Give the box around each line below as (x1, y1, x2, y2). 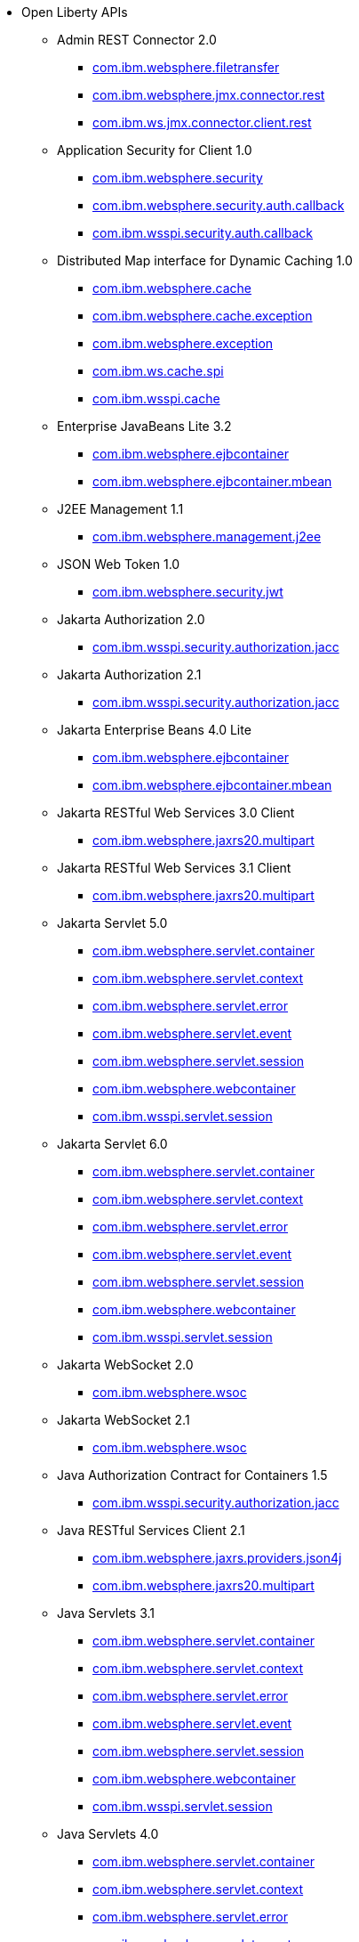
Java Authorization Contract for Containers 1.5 (57, 1467, 328, 1483)
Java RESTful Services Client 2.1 (57, 1523, 245, 1538)
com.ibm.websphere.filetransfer (92, 60, 280, 75)
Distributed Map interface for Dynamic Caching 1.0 (57, 253, 353, 268)
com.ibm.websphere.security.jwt (92, 584, 283, 599)
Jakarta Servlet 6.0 (57, 1136, 168, 1151)
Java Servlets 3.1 (57, 1605, 155, 1621)
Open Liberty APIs (21, 4, 128, 20)
